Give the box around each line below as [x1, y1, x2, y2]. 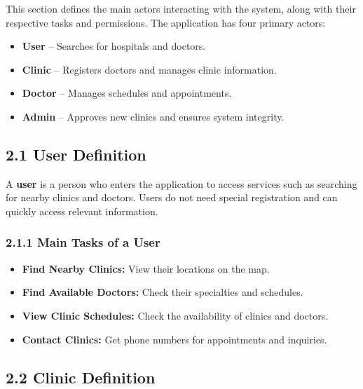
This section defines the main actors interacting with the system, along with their [6, 1, 356, 15]
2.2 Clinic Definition [6, 366, 156, 388]
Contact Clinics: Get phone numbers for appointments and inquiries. [22, 332, 327, 346]
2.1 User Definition [6, 143, 146, 165]
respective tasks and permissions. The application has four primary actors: [6, 15, 326, 29]
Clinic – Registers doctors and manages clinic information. [22, 62, 277, 76]
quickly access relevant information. [6, 203, 158, 218]
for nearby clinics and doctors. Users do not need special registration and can [6, 190, 338, 205]
